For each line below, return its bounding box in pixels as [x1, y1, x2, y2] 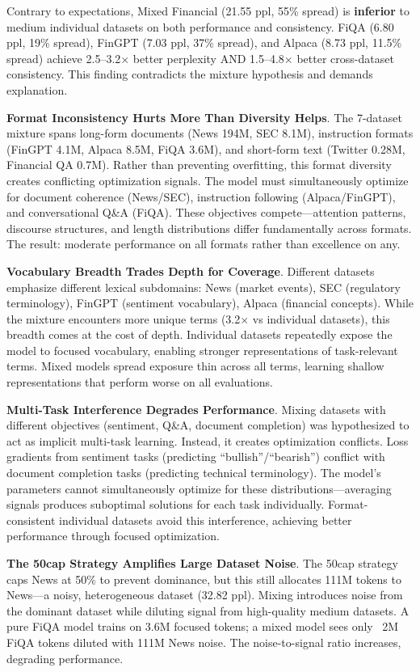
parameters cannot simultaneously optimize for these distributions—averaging [6, 480, 392, 497]
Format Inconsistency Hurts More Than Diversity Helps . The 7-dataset [6, 108, 402, 125]
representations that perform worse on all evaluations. [6, 374, 273, 391]
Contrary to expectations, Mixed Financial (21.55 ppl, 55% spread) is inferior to [6, 2, 409, 19]
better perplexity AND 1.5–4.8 [132, 49, 284, 66]
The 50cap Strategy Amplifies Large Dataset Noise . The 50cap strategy [6, 555, 398, 571]
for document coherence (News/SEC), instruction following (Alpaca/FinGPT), [6, 188, 396, 205]
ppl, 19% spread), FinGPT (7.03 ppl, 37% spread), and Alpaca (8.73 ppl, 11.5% [6, 34, 402, 51]
